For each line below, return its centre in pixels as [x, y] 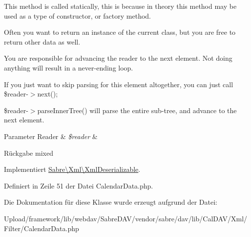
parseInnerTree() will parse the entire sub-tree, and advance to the [137, 110]
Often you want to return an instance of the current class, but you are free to [120, 32]
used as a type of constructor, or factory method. [77, 15]
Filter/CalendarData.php [42, 228]
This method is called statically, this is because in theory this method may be [120, 6]
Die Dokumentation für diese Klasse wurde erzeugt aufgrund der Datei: [111, 202]
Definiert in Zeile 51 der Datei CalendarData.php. [79, 185]
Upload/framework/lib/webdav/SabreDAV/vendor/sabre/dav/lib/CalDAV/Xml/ [126, 218]
